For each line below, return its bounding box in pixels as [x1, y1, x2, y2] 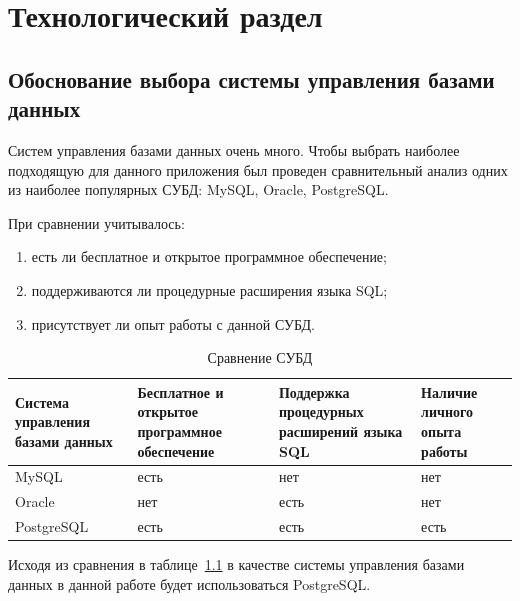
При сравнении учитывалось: [8, 212, 185, 233]
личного [421, 401, 474, 422]
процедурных [278, 401, 364, 422]
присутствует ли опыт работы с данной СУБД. [31, 313, 315, 334]
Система [15, 391, 69, 412]
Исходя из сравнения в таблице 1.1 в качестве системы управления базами [8, 554, 465, 575]
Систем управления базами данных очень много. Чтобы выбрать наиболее [8, 139, 460, 160]
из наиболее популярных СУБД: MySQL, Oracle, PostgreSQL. [8, 179, 389, 200]
